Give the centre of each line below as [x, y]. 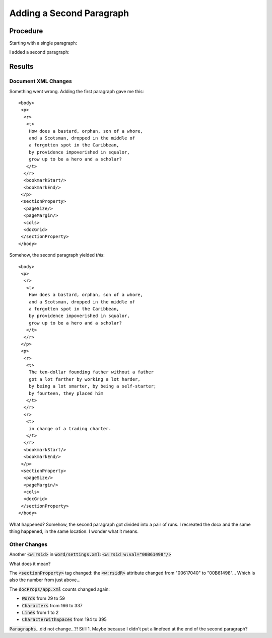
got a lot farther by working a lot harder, [84, 379]
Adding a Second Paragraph [69, 13]
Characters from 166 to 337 [52, 605]
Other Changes [28, 544]
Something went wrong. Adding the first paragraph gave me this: [77, 91]
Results [21, 67]
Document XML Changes [41, 82]
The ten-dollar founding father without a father [91, 372]
